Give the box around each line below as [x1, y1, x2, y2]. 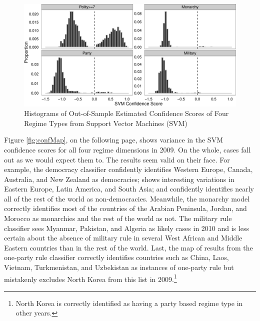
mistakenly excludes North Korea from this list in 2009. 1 [4, 272, 177, 284]
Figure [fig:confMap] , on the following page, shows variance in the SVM [4, 134, 223, 145]
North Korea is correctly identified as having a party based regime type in [15, 297, 243, 308]
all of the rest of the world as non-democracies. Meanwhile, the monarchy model [4, 193, 250, 203]
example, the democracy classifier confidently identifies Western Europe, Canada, [4, 164, 253, 174]
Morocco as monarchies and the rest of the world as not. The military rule [4, 213, 232, 223]
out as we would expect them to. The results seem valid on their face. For [4, 154, 230, 164]
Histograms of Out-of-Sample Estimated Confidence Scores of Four [24, 108, 229, 118]
